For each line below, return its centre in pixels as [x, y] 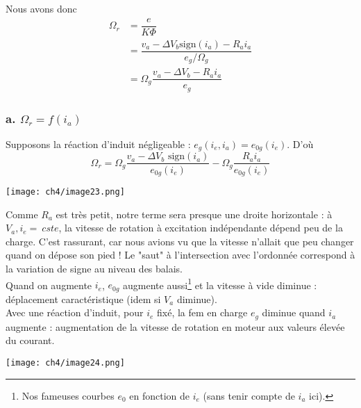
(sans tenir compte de [249, 395]
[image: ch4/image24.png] [65, 362]
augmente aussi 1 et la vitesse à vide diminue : [220, 284]
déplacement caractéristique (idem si [83, 299]
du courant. [30, 340]
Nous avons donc [41, 8]
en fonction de [160, 395]
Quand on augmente [49, 285]
